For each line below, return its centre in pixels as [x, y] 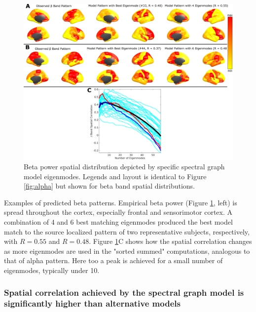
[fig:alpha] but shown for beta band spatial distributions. [109, 186]
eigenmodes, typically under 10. [52, 270]
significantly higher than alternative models [92, 303]
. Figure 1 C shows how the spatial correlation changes [170, 241]
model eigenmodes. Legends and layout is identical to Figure [115, 176]
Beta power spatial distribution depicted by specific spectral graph [124, 167]
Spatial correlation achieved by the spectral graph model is [124, 292]
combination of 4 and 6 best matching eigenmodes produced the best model [118, 222]
